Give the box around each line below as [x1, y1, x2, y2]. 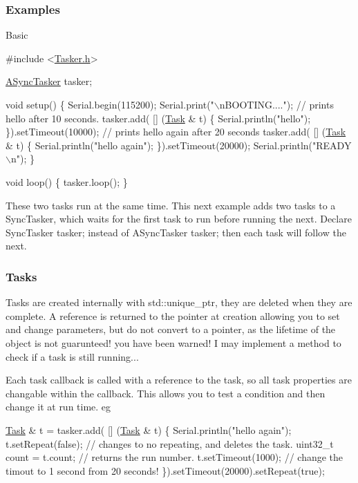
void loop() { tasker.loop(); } [6, 174, 128, 189]
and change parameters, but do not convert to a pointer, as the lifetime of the [6, 322, 336, 337]
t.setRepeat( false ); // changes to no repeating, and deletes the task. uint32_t [6, 436, 334, 451]
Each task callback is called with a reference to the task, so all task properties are [6, 372, 352, 387]
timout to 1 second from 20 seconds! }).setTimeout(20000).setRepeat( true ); [6, 463, 325, 477]
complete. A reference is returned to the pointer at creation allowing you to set [6, 308, 340, 323]
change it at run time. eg [6, 399, 111, 414]
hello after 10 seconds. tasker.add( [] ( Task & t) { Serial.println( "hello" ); [6, 111, 311, 125]
